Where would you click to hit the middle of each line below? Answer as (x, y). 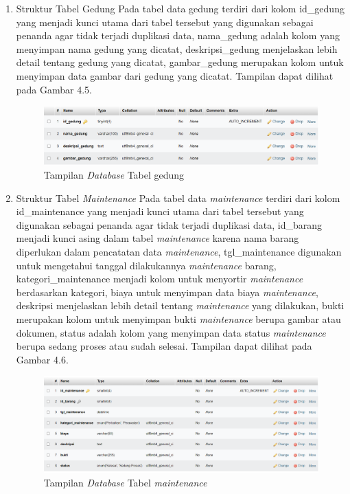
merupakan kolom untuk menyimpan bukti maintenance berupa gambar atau (178, 319)
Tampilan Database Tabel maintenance (125, 482)
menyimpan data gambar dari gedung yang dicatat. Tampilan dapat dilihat (175, 75)
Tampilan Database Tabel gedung (114, 175)
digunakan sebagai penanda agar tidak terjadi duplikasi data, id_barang (169, 224)
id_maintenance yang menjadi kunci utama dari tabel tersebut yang (160, 211)
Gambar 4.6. (42, 359)
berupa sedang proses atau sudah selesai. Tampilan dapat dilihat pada (164, 346)
